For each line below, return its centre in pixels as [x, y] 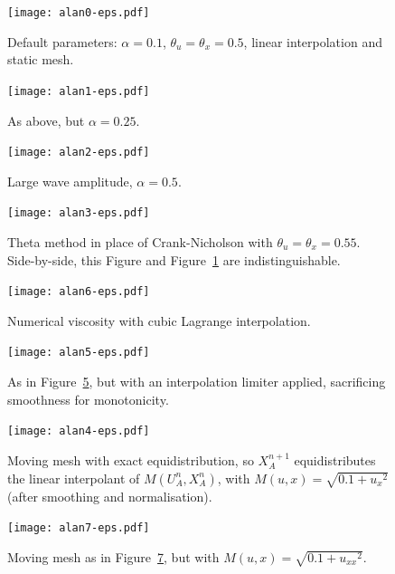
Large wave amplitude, [70, 181]
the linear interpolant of [74, 478]
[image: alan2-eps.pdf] [79, 153]
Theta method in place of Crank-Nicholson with [140, 242]
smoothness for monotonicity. [88, 399]
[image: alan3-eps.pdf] [79, 213]
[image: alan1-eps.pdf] [79, 91]
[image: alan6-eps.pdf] [79, 292]
